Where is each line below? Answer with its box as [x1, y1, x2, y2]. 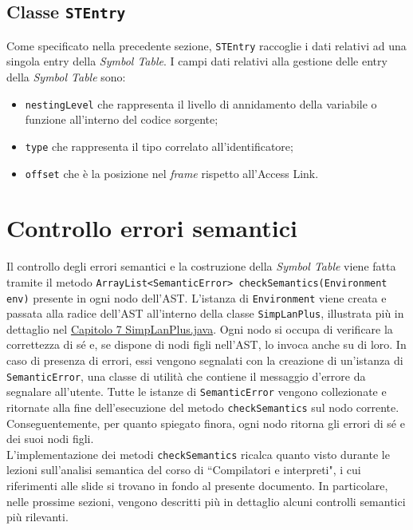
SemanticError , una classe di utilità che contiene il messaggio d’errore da [6, 367, 366, 384]
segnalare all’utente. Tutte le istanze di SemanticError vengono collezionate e [6, 383, 387, 400]
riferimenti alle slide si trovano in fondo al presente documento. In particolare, [6, 477, 388, 494]
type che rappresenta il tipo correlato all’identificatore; [25, 137, 293, 154]
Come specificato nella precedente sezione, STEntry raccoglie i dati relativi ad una [6, 37, 407, 53]
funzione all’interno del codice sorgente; [25, 111, 218, 128]
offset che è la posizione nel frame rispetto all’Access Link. [25, 164, 319, 181]
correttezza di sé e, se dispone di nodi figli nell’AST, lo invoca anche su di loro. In [6, 336, 407, 353]
